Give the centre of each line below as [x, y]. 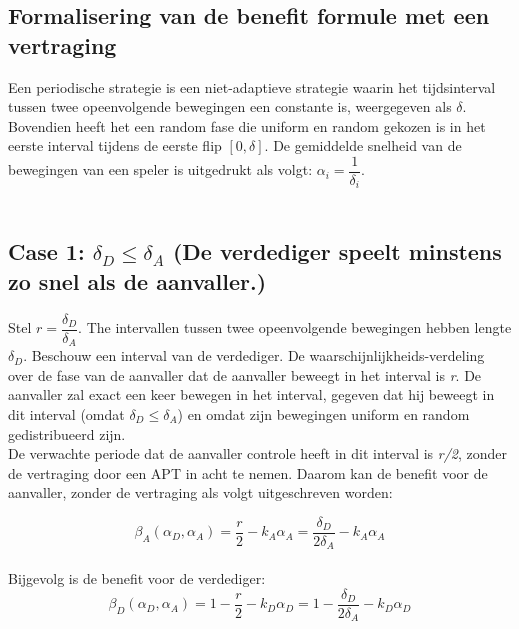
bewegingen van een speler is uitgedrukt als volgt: [160, 169]
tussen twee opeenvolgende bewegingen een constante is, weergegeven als [230, 106]
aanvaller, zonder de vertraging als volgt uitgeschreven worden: [200, 492]
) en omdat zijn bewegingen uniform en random [323, 413]
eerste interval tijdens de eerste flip [115, 145]
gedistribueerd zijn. [67, 433]
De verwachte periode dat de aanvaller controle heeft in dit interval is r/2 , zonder [258, 453]
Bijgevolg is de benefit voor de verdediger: [137, 578]
